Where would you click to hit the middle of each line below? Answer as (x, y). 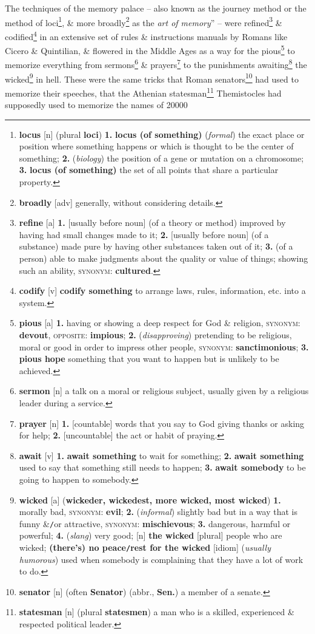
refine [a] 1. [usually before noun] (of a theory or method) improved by (152, 223)
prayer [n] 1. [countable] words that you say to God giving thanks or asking (162, 423)
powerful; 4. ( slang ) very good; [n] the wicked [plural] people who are (151, 535)
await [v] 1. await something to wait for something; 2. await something (161, 455)
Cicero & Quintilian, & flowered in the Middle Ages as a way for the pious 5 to (150, 49)
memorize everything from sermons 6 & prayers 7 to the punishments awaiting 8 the (156, 63)
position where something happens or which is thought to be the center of (156, 146)
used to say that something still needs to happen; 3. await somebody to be (162, 467)
